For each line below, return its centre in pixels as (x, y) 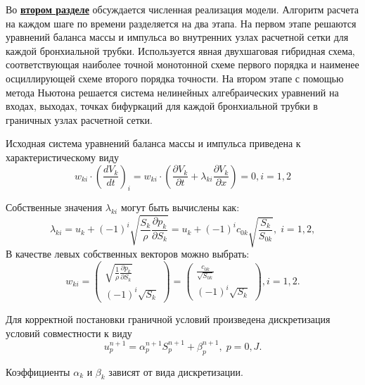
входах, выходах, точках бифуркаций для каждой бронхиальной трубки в (162, 106)
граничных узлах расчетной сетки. (79, 119)
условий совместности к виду (69, 333)
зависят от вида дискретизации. (176, 371)
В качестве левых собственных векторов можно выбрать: (128, 254)
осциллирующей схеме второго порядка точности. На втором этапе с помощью (175, 78)
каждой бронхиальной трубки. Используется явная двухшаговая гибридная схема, (180, 50)
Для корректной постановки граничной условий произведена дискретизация (168, 319)
